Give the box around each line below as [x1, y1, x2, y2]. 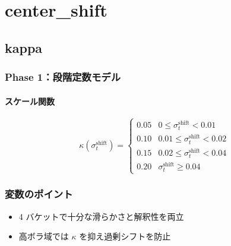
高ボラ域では [18, 230, 69, 242]
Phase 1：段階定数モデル [5, 70, 121, 84]
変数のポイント [5, 187, 73, 201]
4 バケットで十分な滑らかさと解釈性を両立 [18, 210, 184, 222]
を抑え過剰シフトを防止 [79, 230, 171, 242]
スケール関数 [5, 94, 55, 107]
